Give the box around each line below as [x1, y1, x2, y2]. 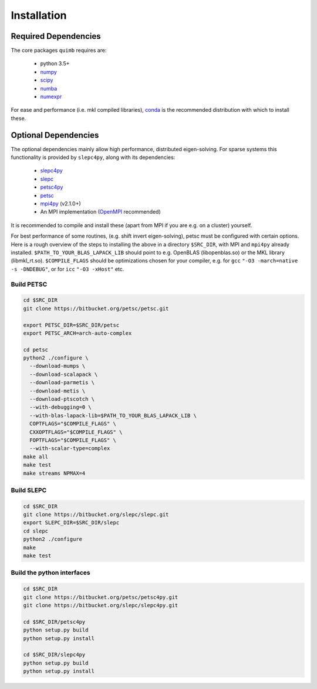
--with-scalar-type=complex [29, 445, 110, 452]
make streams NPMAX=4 [23, 470, 86, 477]
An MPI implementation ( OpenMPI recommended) [40, 208, 161, 215]
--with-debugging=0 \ [29, 404, 92, 411]
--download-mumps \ [29, 362, 86, 370]
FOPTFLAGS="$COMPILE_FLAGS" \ [29, 437, 117, 444]
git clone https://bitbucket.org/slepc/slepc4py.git [23, 602, 178, 608]
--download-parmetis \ [29, 380, 95, 386]
